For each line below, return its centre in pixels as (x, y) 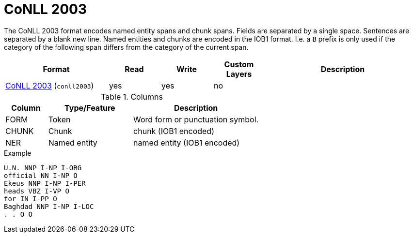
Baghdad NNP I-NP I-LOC (49, 206)
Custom (239, 64)
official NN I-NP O (41, 175)
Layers (239, 74)
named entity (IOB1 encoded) (187, 142)
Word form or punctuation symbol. (196, 119)
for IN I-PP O (31, 199)
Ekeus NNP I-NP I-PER (45, 183)
